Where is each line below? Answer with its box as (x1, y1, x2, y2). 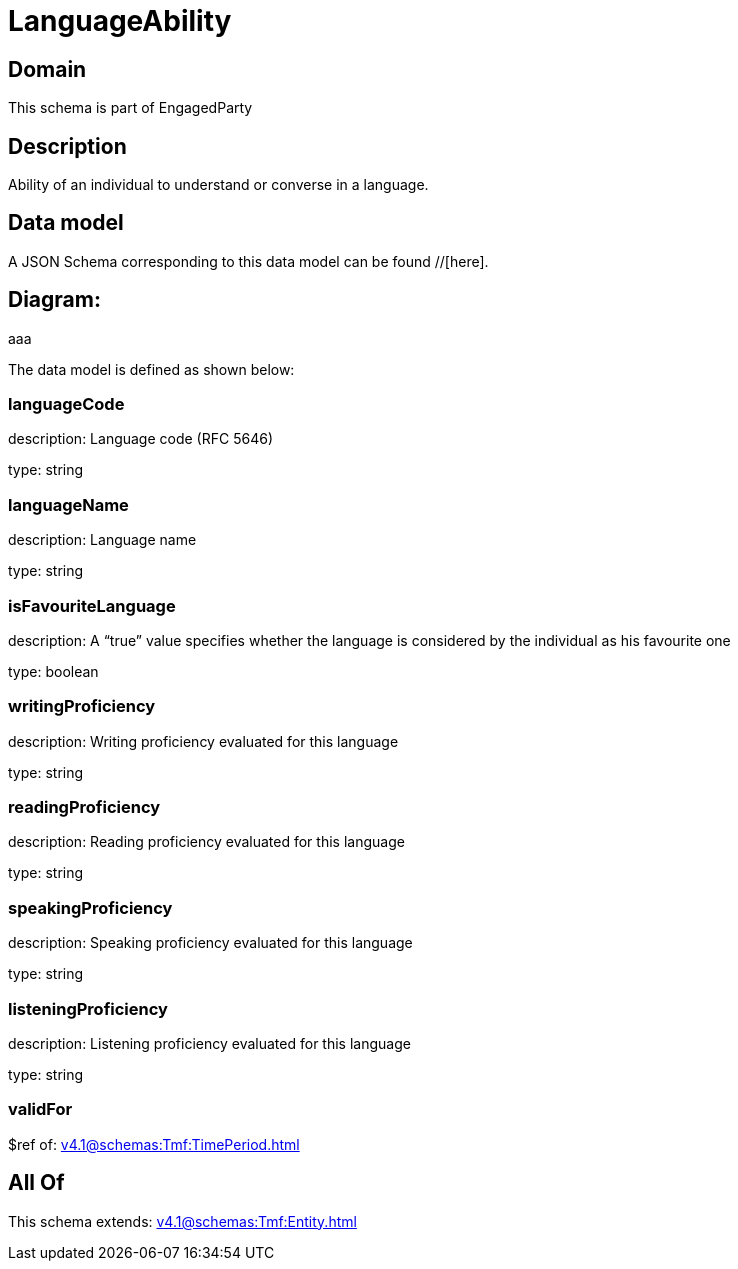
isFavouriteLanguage (8, 595, 176, 616)
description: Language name (8, 531, 197, 549)
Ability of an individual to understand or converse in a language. (8, 176, 429, 194)
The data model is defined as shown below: (8, 360, 295, 378)
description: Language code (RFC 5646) (8, 430, 273, 448)
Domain (8, 56, 87, 82)
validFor (8, 1099, 73, 1120)
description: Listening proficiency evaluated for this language (8, 1034, 411, 1052)
